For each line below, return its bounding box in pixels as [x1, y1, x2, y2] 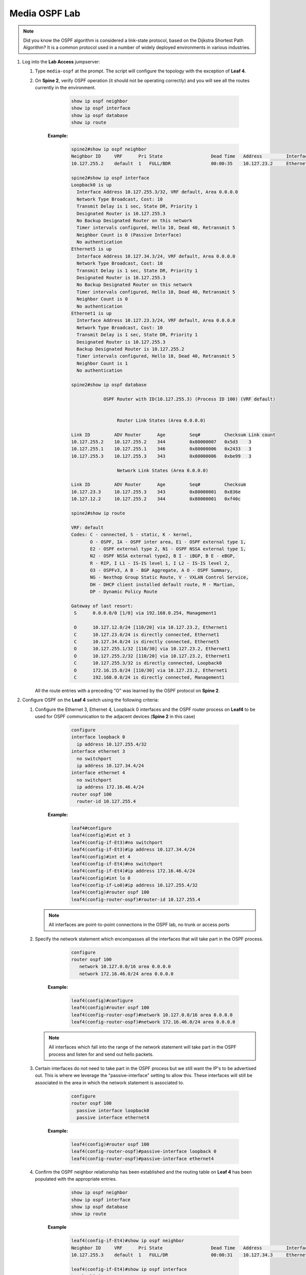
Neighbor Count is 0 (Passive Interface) [76, 232, 182, 238]
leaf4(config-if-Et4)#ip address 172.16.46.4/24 [71, 868, 195, 874]
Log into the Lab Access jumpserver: [22, 59, 100, 65]
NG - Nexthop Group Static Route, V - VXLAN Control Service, [90, 574, 249, 580]
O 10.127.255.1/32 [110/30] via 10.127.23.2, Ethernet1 [74, 646, 230, 652]
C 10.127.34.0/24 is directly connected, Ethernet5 [74, 639, 219, 645]
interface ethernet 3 [71, 749, 125, 754]
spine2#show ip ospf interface [71, 175, 150, 181]
